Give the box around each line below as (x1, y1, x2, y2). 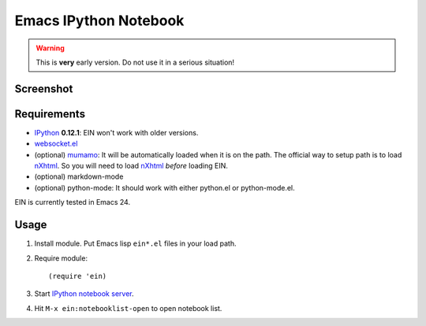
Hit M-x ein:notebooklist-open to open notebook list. (34, 303, 222, 313)
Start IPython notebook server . (34, 289, 134, 298)
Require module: (34, 253, 88, 263)
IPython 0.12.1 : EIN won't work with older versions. (34, 128, 199, 137)
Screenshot (14, 82, 73, 95)
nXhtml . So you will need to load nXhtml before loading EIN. (34, 161, 229, 171)
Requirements (14, 107, 86, 120)
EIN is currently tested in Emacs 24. (14, 198, 130, 207)
